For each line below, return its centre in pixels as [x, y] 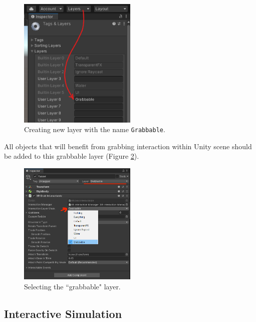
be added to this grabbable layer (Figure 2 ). [72, 156]
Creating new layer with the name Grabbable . [95, 129]
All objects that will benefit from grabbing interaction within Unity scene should [128, 146]
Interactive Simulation [63, 313]
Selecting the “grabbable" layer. [72, 286]
